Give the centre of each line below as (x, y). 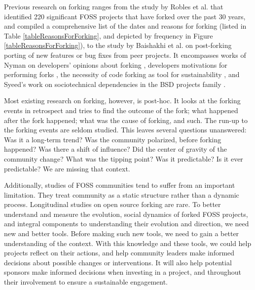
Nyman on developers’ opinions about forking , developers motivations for (116, 64)
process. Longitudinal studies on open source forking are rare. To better (112, 204)
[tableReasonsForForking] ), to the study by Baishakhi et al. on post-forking (118, 45)
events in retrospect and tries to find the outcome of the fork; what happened (121, 110)
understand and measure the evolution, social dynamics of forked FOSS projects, (126, 214)
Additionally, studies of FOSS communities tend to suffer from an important (120, 185)
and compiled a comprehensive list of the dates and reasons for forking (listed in (125, 26)
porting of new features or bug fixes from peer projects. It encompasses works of (125, 55)
